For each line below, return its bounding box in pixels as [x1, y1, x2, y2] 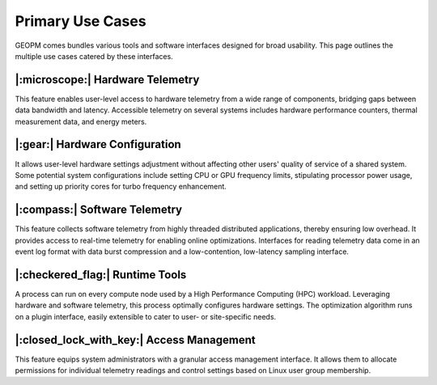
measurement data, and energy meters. [15, 116, 147, 126]
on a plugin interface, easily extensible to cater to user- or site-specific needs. [15, 311, 277, 321]
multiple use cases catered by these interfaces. [15, 51, 173, 61]
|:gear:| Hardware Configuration [15, 137, 181, 151]
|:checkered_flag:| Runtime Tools [15, 268, 187, 281]
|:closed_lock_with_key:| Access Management [15, 332, 256, 347]
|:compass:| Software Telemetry [15, 203, 182, 217]
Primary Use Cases [15, 12, 146, 30]
